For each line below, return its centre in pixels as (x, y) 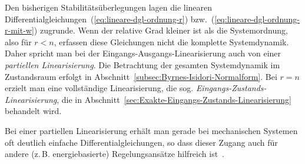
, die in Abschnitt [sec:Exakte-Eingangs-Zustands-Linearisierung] (174, 99)
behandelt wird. (33, 111)
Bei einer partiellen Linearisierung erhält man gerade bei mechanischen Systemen (151, 130)
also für (18, 41)
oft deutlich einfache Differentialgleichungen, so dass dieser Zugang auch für (141, 142)
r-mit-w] (19, 30)
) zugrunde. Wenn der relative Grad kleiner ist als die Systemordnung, (161, 30)
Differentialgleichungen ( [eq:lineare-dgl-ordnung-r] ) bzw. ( (110, 19)
